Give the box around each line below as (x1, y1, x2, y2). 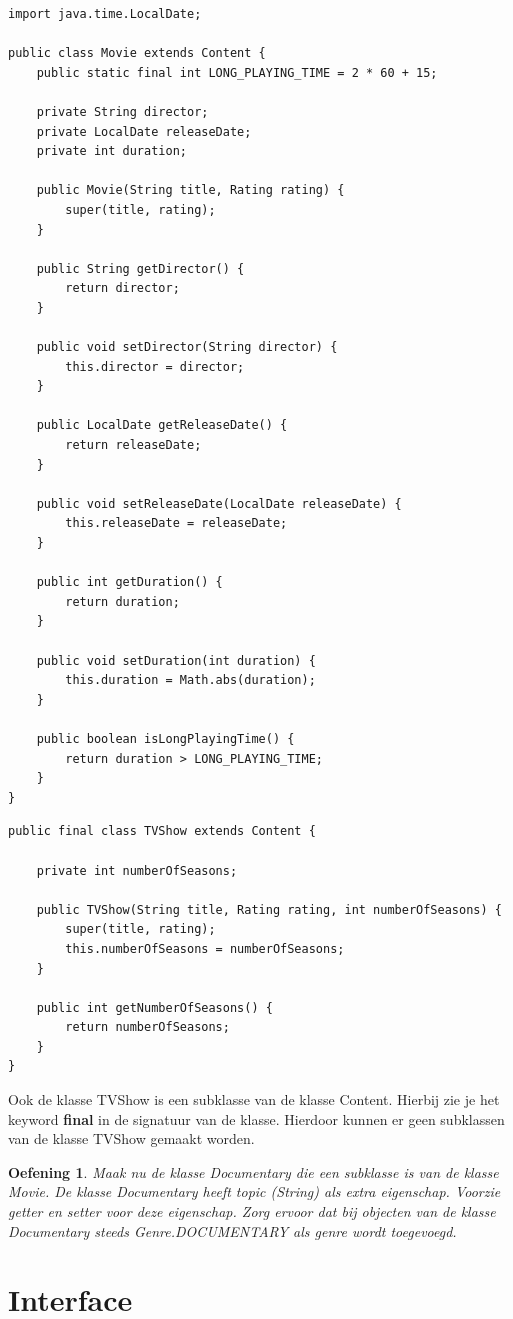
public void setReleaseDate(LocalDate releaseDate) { (36, 496, 402, 511)
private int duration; (36, 144, 187, 159)
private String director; (36, 104, 209, 119)
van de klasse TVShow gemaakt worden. (8, 1128, 255, 1149)
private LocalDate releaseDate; (36, 124, 252, 139)
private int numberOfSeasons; (36, 863, 238, 878)
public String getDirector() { (36, 261, 245, 276)
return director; (65, 281, 180, 296)
